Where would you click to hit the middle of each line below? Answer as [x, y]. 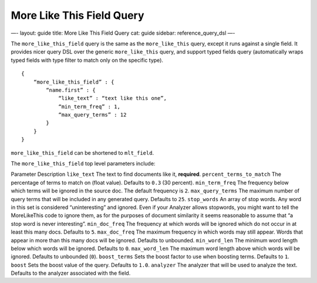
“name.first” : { [71, 90]
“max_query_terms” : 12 [92, 115]
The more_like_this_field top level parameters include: [83, 164]
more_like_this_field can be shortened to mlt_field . [82, 152]
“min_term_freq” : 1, [89, 106]
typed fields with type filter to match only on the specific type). [87, 60]
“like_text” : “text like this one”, [113, 98]
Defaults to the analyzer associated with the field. [71, 273]
